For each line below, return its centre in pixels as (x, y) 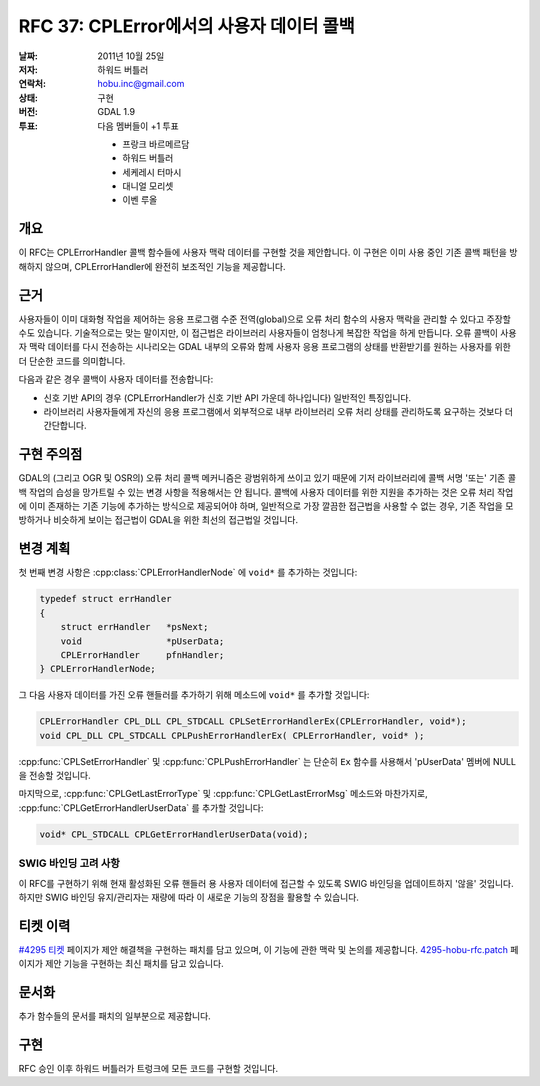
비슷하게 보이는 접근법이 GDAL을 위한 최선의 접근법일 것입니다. (176, 520)
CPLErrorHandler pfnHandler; (142, 654)
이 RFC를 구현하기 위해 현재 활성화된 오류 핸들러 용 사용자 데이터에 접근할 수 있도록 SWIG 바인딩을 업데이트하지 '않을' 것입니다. (266, 883)
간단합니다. (65, 426)
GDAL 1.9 (116, 112)
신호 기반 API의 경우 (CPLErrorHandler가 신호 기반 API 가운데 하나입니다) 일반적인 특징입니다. (227, 397)
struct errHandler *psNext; (134, 627)
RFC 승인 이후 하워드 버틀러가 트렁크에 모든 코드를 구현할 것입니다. (148, 1069)
